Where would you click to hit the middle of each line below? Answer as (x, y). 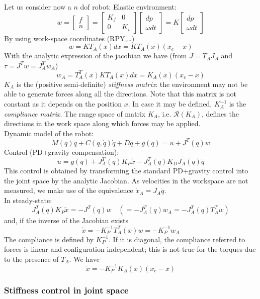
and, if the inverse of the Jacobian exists (66, 220)
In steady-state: (28, 200)
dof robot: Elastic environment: (128, 7)
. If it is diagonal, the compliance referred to (177, 239)
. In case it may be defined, (170, 104)
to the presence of (31, 259)
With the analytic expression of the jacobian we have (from (96, 56)
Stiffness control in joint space (66, 290)
